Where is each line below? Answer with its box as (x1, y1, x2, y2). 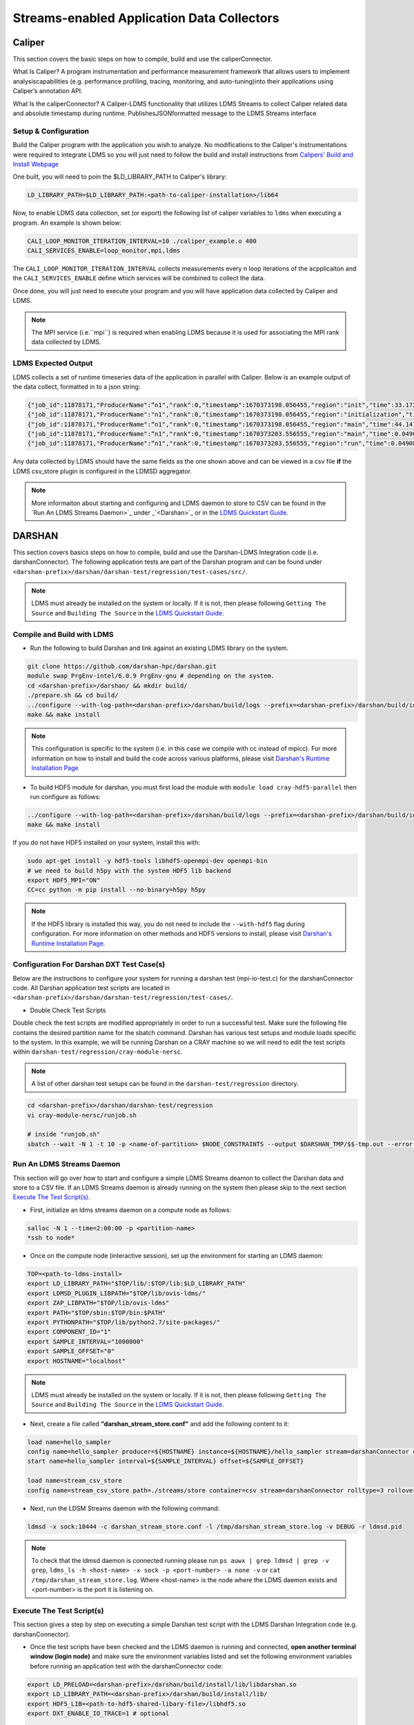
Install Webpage (12, 159, 59, 168)
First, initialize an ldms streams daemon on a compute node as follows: (30, 1205, 231, 1214)
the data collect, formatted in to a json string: (12, 382, 141, 391)
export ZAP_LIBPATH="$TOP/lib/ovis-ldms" (27, 1299, 170, 1307)
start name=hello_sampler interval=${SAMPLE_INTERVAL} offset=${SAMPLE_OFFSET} (27, 1457, 304, 1466)
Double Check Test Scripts (30, 1006, 106, 1014)
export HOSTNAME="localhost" (27, 1357, 126, 1365)
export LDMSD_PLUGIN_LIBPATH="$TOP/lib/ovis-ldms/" (27, 1289, 206, 1297)
